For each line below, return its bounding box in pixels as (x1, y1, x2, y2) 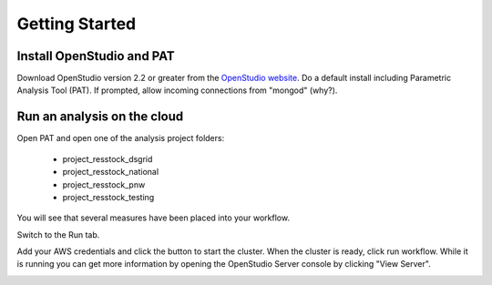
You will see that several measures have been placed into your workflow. (16, 212, 291, 223)
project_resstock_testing (62, 191, 155, 202)
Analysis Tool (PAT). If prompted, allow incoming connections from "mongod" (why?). (16, 85, 338, 96)
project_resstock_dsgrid (62, 153, 153, 164)
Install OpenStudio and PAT (16, 48, 175, 64)
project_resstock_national (62, 167, 159, 178)
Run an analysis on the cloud (16, 109, 184, 125)
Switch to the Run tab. (16, 229, 100, 240)
